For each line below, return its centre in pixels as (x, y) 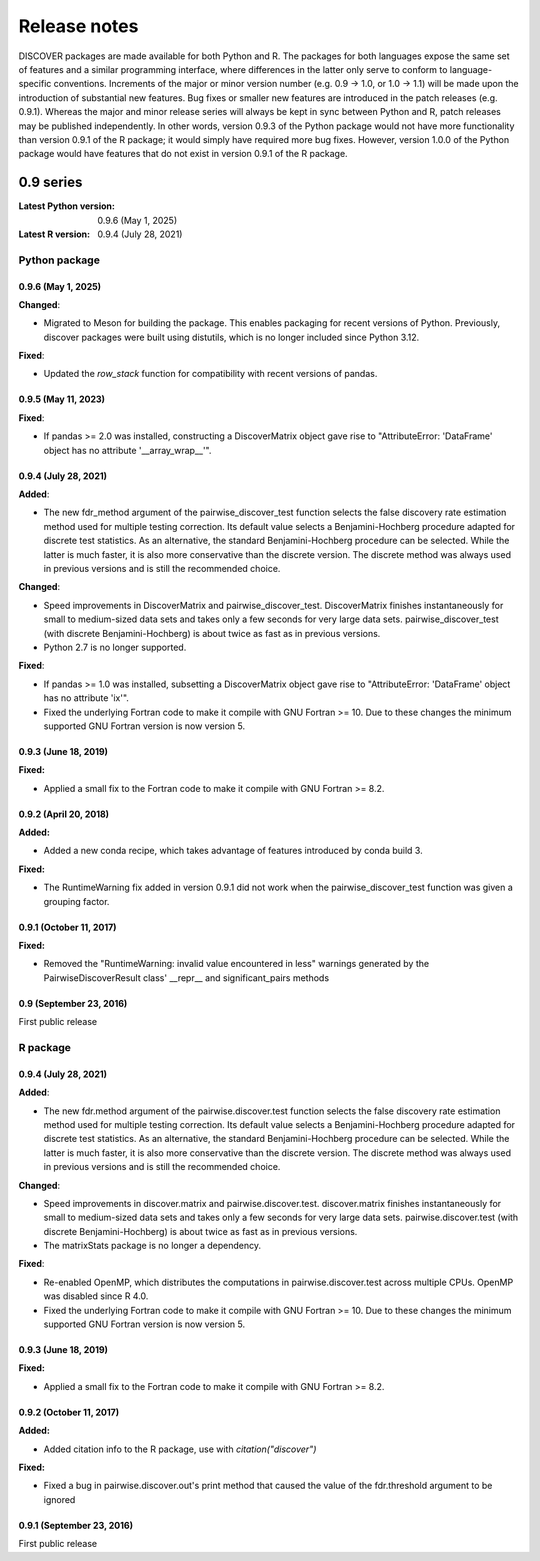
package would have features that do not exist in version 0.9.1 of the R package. (183, 154)
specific (35, 84)
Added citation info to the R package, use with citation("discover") (180, 1449)
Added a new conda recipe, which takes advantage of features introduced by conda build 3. (233, 851)
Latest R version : (54, 234)
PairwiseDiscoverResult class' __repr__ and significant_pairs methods (186, 977)
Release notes (78, 26)
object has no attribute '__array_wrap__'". (127, 450)
